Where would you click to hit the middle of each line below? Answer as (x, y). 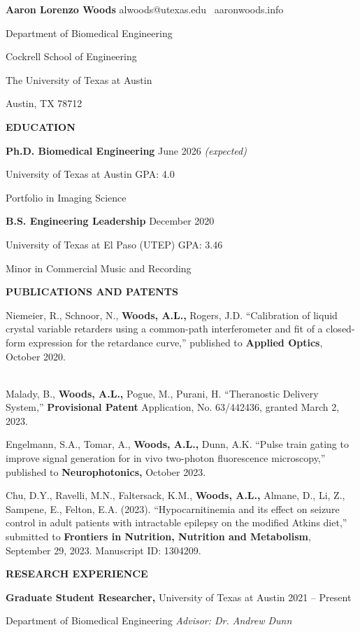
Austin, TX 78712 (44, 103)
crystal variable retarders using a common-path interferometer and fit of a (164, 329)
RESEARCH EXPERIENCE (77, 574)
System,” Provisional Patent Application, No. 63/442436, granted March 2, (173, 407)
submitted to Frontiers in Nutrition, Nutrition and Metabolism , (158, 536)
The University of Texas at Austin (79, 79)
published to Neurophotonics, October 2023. (106, 471)
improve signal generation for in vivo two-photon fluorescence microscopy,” (166, 458)
